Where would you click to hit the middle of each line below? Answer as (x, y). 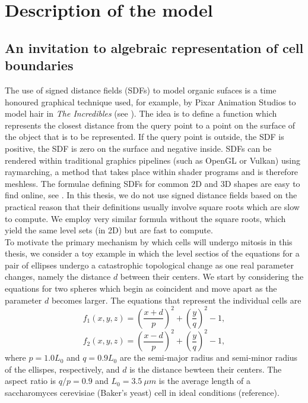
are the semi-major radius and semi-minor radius (209, 357)
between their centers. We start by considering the (212, 277)
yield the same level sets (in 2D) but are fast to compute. (109, 230)
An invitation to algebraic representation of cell (154, 47)
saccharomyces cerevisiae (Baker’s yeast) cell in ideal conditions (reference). (142, 393)
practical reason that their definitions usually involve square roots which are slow (152, 206)
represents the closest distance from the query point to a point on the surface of (150, 125)
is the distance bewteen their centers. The (206, 369)
